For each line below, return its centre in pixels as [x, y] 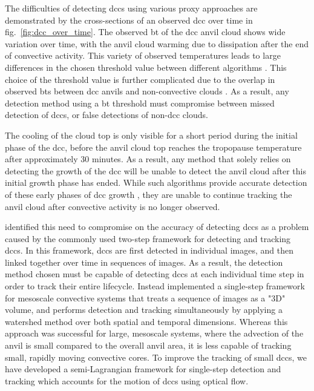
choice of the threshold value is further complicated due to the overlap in [140, 79]
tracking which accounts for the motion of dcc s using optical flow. [127, 380]
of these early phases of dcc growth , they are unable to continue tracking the [149, 194]
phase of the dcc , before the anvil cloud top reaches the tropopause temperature [153, 147]
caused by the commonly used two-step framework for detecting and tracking [148, 238]
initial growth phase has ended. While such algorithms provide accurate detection [156, 182]
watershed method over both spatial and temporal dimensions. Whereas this [146, 321]
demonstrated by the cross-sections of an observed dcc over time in [129, 20]
